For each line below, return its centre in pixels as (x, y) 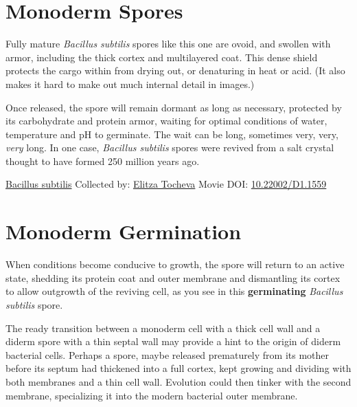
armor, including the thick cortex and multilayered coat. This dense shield (162, 57)
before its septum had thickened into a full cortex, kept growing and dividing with (178, 368)
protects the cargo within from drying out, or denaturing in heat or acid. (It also (175, 70)
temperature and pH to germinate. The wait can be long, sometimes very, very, (172, 134)
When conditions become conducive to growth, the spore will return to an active (175, 264)
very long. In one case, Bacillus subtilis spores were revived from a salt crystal (170, 147)
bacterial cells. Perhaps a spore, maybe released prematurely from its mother (168, 354)
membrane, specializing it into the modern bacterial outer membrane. (152, 395)
